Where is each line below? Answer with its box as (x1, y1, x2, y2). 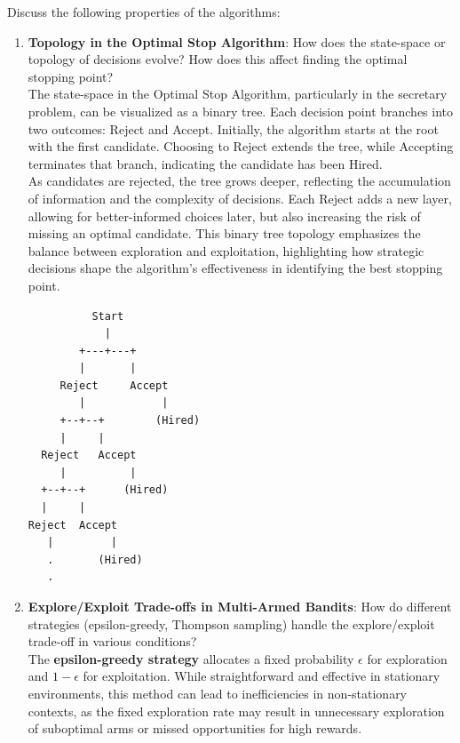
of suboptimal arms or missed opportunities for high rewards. (28, 719, 362, 738)
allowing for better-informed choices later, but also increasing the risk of (28, 206, 421, 225)
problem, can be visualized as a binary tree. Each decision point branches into (28, 101, 454, 120)
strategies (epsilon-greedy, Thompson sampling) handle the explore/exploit (28, 614, 435, 633)
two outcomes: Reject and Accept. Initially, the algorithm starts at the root (28, 119, 439, 138)
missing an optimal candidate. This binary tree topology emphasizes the (28, 224, 421, 243)
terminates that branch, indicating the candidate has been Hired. (28, 154, 383, 172)
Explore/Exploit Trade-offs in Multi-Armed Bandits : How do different (28, 597, 452, 615)
